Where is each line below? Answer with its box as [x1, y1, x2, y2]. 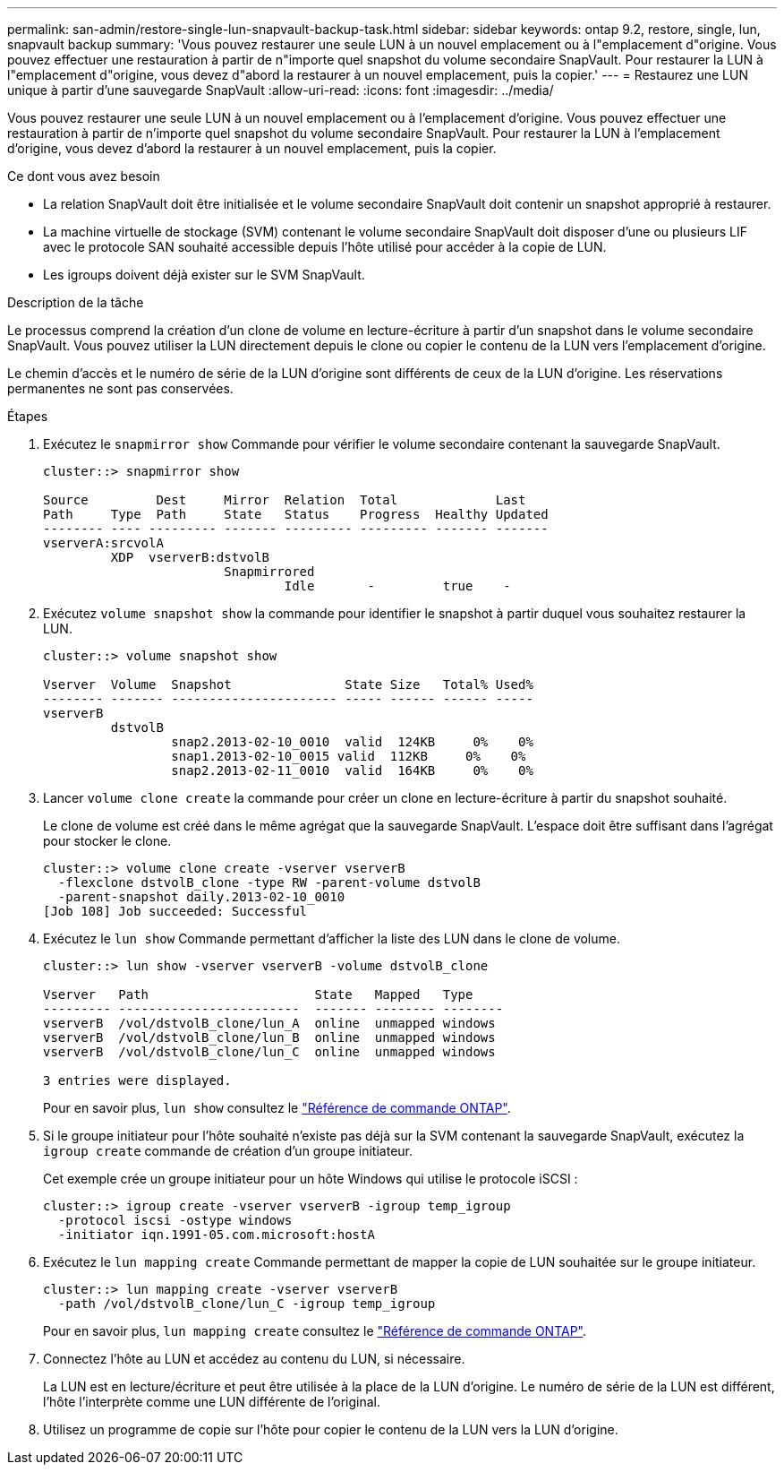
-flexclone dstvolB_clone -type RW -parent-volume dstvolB [57, 875, 481, 890]
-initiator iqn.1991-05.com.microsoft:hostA [57, 1227, 375, 1242]
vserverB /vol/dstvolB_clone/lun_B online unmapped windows [43, 1030, 496, 1045]
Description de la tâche [7, 295, 144, 310]
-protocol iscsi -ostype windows [57, 1213, 293, 1227]
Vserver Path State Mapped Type [43, 987, 473, 1002]
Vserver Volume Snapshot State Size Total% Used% [43, 677, 533, 692]
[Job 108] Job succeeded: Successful [43, 904, 308, 918]
